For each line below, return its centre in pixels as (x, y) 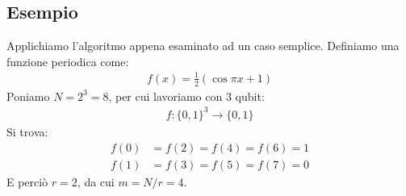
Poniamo (28, 96)
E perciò (27, 181)
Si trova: (27, 131)
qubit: (250, 96)
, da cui (96, 181)
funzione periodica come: (68, 61)
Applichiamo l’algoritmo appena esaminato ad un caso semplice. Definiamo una (203, 46)
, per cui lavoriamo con (165, 96)
